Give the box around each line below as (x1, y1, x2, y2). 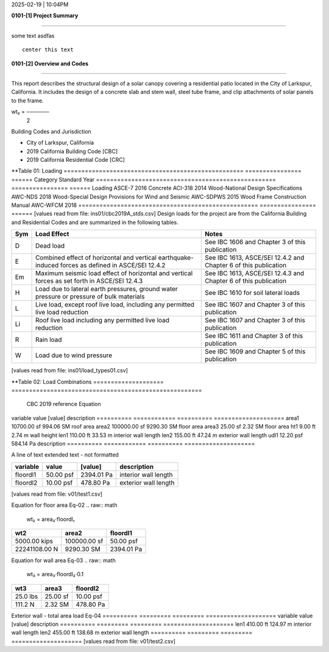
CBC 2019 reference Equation (26, 400, 101, 408)
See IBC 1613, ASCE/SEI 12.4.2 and (204, 253, 305, 262)
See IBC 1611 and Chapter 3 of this (204, 331, 303, 340)
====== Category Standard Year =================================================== (11, 176, 277, 183)
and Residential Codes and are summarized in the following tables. (11, 219, 179, 226)
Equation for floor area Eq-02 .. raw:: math (11, 501, 118, 509)
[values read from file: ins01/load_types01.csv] (11, 367, 128, 374)
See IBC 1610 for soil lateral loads (204, 289, 300, 297)
